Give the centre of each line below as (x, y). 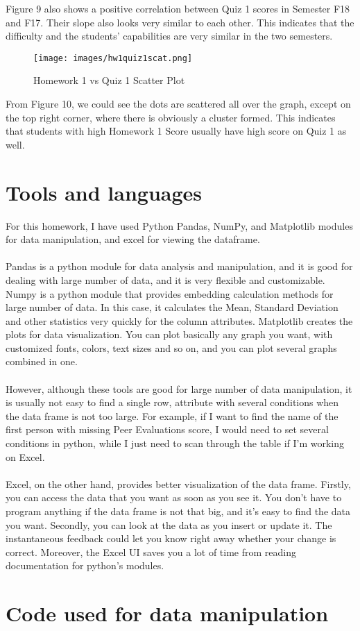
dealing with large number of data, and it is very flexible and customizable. (165, 279)
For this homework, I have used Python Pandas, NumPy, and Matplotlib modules (179, 225)
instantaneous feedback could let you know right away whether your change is (171, 538)
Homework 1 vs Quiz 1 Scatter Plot (109, 80)
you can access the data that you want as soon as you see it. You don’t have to (174, 497)
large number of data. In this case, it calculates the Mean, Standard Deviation (172, 307)
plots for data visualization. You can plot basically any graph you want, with (169, 334)
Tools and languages (104, 192)
